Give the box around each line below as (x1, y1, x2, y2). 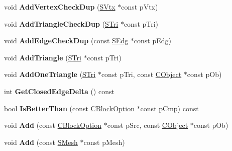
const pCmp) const (140, 103, 199, 113)
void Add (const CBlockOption (4, 120, 102, 130)
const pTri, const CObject (101, 69, 182, 80)
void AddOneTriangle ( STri (4, 69, 96, 80)
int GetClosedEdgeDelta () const (4, 86, 114, 96)
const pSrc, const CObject (107, 120, 188, 130)
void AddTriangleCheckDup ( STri (4, 18, 119, 29)
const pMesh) (83, 136, 125, 147)
